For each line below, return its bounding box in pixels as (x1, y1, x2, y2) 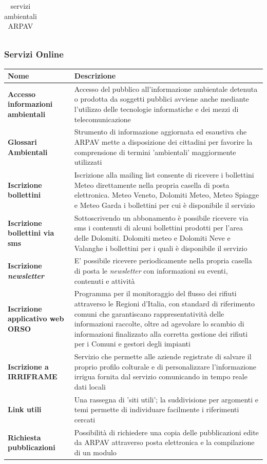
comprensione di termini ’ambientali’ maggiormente (74, 146, 236, 157)
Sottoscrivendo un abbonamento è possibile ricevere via (74, 212, 249, 223)
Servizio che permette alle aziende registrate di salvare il (74, 351, 252, 362)
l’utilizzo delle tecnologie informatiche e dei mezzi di (74, 104, 239, 114)
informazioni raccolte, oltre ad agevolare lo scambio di (74, 318, 244, 329)
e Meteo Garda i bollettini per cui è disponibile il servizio (74, 199, 255, 210)
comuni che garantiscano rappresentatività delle (74, 308, 224, 319)
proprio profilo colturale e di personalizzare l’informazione (74, 361, 257, 372)
